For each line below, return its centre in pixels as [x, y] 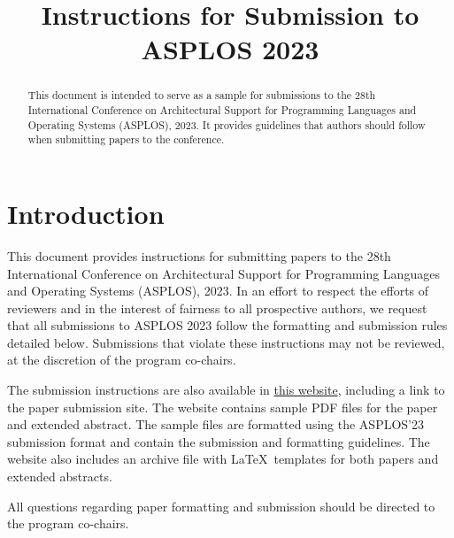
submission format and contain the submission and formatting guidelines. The [219, 441]
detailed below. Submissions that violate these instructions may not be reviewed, [226, 342]
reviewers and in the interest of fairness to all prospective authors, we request [217, 307]
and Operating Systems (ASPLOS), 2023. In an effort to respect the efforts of [218, 291]
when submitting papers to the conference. [126, 139]
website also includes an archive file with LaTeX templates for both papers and [223, 459]
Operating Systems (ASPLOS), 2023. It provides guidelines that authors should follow [227, 124]
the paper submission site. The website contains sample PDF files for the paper [223, 407]
